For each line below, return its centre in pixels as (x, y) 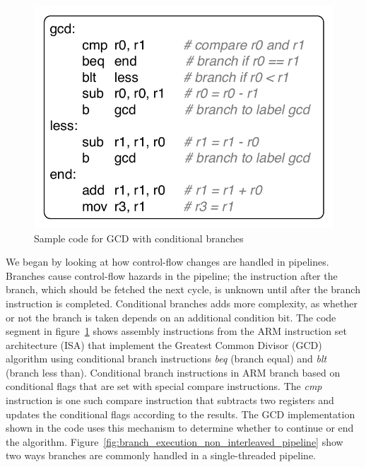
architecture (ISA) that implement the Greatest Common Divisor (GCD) (164, 344)
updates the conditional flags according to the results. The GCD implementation (181, 414)
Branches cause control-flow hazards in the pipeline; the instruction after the (172, 275)
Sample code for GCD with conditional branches (139, 238)
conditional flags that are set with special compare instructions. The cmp (164, 386)
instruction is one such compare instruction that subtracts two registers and (170, 400)
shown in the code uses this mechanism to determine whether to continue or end (180, 428)
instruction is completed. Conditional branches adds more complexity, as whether (182, 303)
